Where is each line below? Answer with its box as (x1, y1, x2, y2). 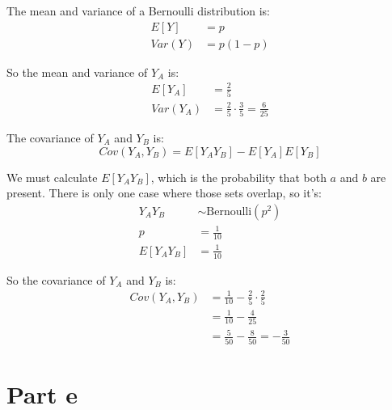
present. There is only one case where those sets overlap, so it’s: (6, 184, 322, 201)
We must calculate (6, 168, 98, 185)
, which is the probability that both (150, 168, 327, 185)
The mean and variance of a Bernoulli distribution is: (6, 2, 270, 19)
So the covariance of (6, 271, 106, 288)
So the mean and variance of (6, 63, 148, 80)
